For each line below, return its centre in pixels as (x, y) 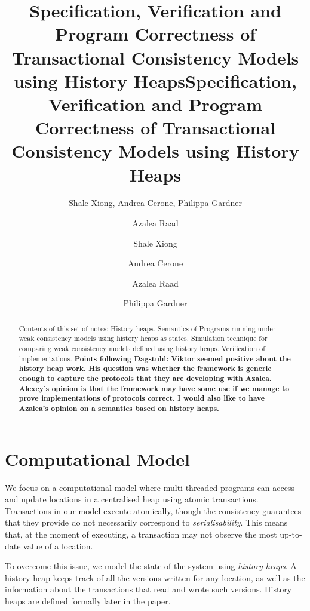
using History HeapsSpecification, (155, 80)
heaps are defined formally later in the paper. (88, 601)
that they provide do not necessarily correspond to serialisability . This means (146, 522)
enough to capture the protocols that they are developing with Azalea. (145, 379)
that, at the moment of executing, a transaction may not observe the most (141, 534)
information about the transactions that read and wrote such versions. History (148, 589)
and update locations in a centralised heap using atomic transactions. (132, 499)
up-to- (291, 534)
